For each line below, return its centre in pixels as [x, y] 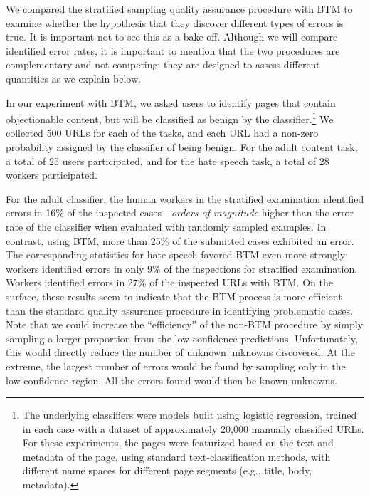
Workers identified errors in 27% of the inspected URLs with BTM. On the [169, 282]
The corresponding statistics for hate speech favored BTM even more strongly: [177, 255]
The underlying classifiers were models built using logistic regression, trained [190, 415]
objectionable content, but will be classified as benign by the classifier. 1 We [170, 118]
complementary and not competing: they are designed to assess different [163, 64]
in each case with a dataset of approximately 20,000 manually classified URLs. [193, 428]
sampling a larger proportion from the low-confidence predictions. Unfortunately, [182, 338]
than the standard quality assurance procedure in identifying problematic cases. [179, 310]
